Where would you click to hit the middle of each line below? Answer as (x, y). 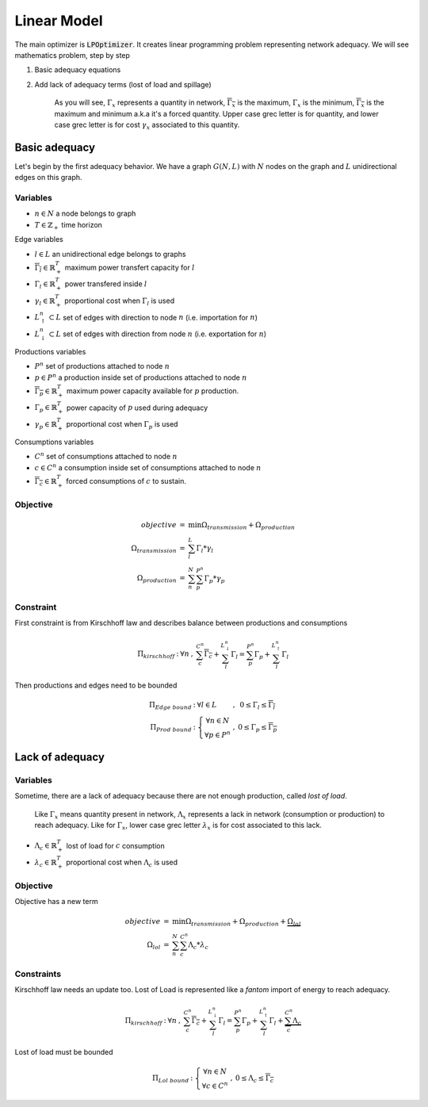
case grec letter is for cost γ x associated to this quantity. (147, 125)
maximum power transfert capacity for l (130, 267)
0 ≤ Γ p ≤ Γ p (258, 728)
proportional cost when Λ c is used (122, 863)
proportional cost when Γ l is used (119, 301)
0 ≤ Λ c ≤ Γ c (254, 1079)
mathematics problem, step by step (73, 55)
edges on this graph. (48, 178)
